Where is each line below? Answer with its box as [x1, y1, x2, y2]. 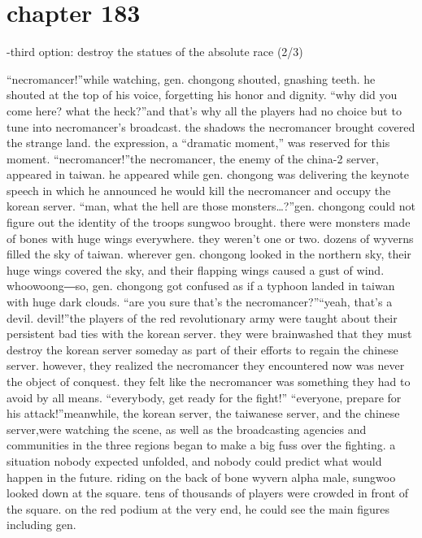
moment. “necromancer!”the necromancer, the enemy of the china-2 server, [7, 150, 379, 167]
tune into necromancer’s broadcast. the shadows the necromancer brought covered [7, 118, 415, 135]
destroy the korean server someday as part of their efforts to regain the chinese [7, 341, 398, 358]
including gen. [7, 516, 76, 533]
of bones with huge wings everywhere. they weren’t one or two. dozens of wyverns [7, 229, 414, 246]
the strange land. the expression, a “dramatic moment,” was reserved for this [7, 134, 390, 151]
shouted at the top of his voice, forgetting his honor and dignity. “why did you [7, 86, 398, 103]
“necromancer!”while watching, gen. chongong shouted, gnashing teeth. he [7, 70, 376, 87]
